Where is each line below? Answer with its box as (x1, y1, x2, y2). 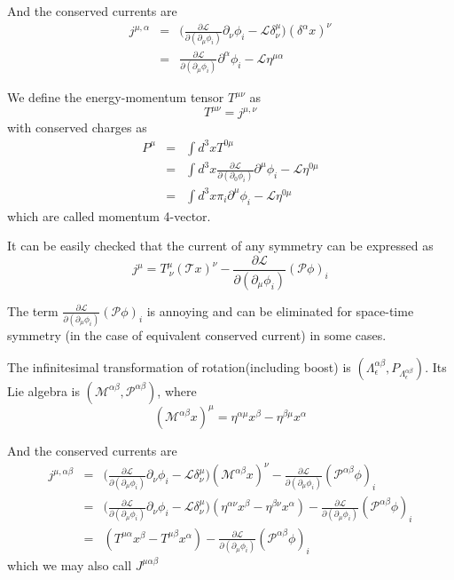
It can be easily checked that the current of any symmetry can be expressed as (7, 236, 434, 255)
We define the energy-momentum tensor (7, 88, 224, 107)
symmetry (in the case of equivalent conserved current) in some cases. (7, 326, 387, 345)
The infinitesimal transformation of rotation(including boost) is (7, 357, 351, 376)
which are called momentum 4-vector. (7, 206, 211, 225)
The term (7, 301, 59, 320)
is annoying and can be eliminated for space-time (146, 301, 414, 320)
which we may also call (7, 555, 132, 574)
